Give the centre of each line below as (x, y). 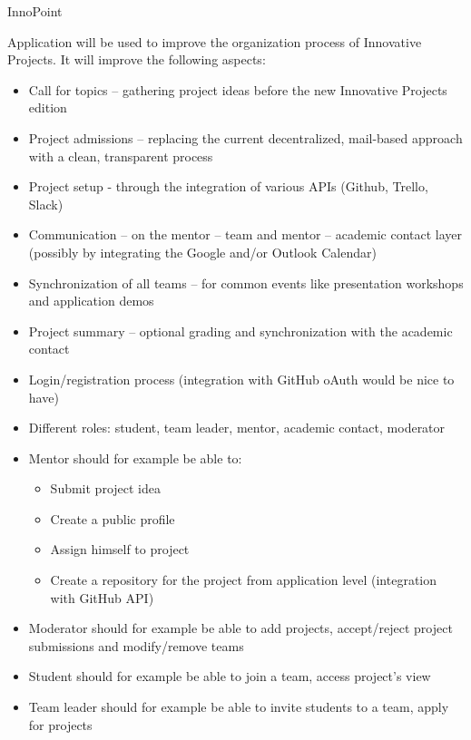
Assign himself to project (120, 549)
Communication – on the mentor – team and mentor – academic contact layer (245, 234)
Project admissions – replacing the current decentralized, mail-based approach (245, 137)
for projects (60, 724)
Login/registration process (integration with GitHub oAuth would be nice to (241, 379)
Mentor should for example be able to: (135, 458)
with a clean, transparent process (121, 156)
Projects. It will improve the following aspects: (137, 59)
